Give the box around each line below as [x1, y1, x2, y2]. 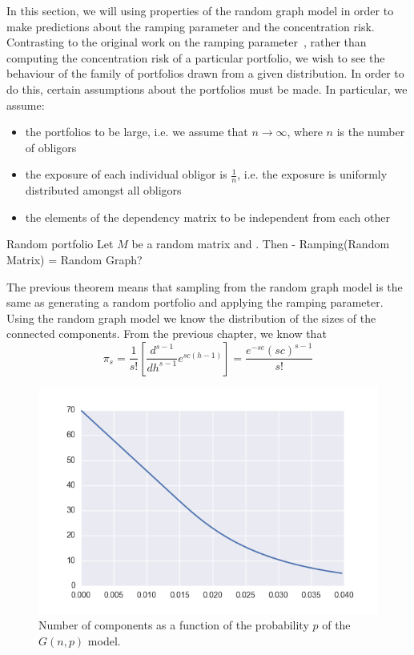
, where [287, 123, 323, 140]
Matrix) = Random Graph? [6, 251, 143, 267]
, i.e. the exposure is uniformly [237, 166, 388, 183]
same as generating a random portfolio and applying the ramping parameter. [6, 294, 384, 311]
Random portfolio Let [6, 235, 114, 252]
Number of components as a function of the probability [38, 617, 309, 633]
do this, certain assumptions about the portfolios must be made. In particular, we [6, 80, 408, 97]
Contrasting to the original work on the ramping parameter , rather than [6, 34, 367, 50]
